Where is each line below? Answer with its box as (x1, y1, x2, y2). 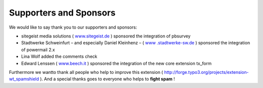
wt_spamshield (9, 76, 39, 82)
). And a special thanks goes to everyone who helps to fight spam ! (39, 76, 175, 82)
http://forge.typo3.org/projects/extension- (164, 69, 249, 75)
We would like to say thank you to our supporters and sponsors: (9, 24, 137, 30)
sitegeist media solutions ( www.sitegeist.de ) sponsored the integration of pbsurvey (21, 33, 191, 39)
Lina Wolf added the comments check (21, 53, 97, 59)
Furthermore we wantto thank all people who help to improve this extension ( (9, 69, 163, 75)
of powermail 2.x (21, 47, 56, 53)
